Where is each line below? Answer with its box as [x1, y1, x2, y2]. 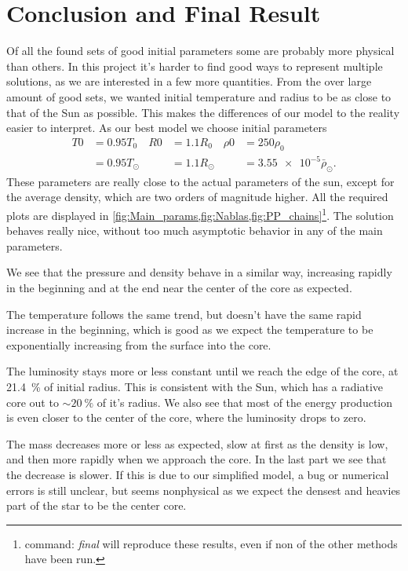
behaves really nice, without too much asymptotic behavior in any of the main [6, 222, 383, 239]
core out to [6, 393, 59, 410]
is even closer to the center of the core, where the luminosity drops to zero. [6, 409, 366, 426]
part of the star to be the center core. [6, 497, 187, 514]
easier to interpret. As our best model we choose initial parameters [6, 119, 327, 136]
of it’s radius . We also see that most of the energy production [97, 393, 393, 410]
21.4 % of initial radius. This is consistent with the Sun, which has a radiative [6, 379, 384, 395]
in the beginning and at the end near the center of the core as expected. [6, 280, 352, 296]
